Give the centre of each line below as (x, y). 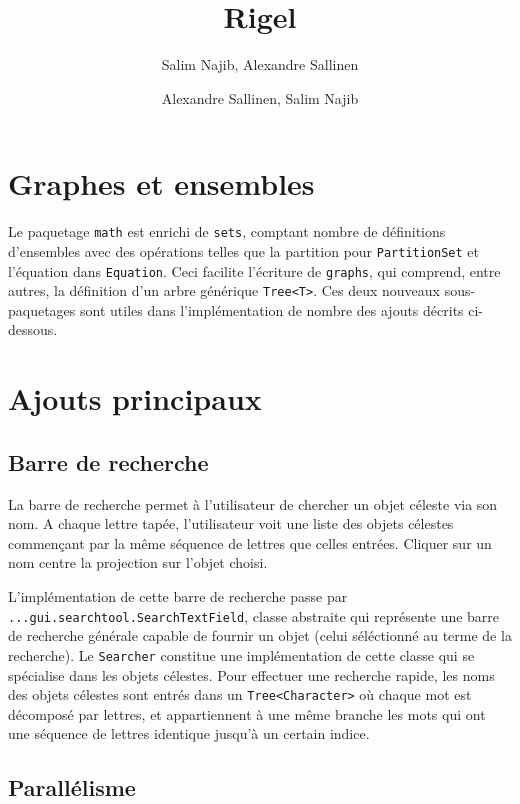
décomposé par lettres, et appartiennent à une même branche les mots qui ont (247, 713)
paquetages (42, 309)
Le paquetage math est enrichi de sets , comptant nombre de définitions (227, 231)
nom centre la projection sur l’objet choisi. (138, 562)
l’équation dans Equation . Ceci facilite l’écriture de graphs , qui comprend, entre (254, 270)
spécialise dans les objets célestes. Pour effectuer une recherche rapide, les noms (251, 674)
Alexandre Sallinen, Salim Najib (260, 97)
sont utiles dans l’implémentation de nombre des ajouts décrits (272, 309)
